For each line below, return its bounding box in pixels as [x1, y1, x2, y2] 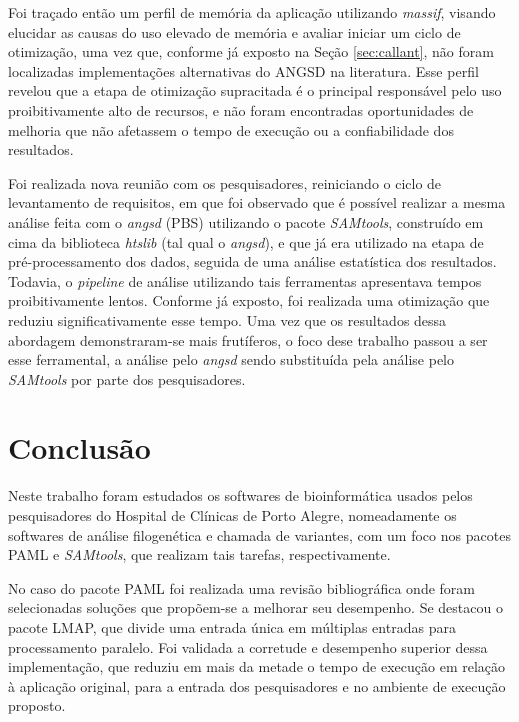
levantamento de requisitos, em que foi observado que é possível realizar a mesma [8, 192, 506, 213]
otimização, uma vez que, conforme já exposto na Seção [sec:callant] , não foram [8, 41, 494, 62]
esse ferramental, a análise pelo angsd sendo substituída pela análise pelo [8, 349, 455, 370]
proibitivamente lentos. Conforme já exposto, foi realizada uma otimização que [8, 290, 490, 311]
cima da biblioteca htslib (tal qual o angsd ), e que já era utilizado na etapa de [8, 231, 484, 252]
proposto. [8, 695, 66, 716]
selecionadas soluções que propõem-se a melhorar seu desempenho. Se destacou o [8, 597, 503, 618]
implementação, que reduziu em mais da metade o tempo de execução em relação [8, 656, 506, 677]
